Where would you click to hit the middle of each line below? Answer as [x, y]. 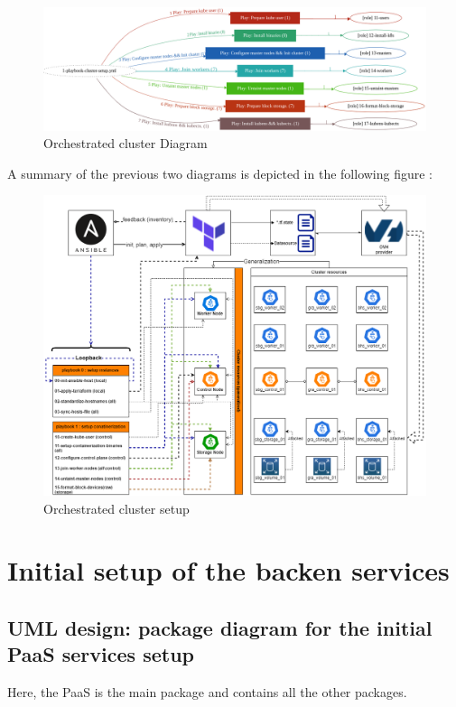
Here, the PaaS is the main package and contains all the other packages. [207, 692]
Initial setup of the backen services [228, 570]
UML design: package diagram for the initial [220, 627]
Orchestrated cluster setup [116, 508]
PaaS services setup [101, 654]
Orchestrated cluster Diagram [126, 143]
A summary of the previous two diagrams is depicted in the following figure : [220, 173]
